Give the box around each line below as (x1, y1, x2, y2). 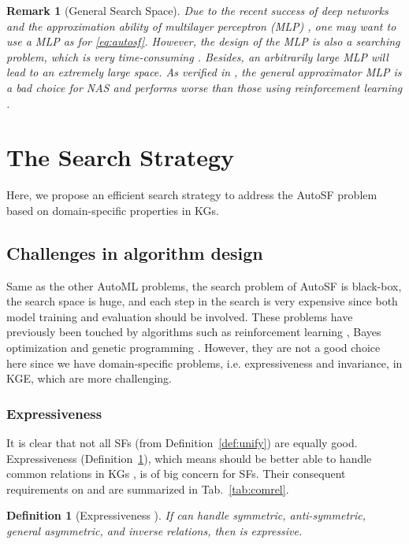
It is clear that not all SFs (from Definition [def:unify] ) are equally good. (6, 435, 358, 451)
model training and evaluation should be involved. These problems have (6, 308, 353, 324)
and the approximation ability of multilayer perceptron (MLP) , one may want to (6, 17, 396, 34)
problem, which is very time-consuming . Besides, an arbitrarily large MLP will (6, 48, 389, 65)
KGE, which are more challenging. (6, 370, 172, 387)
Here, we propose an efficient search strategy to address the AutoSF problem (6, 187, 377, 203)
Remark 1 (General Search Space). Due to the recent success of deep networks (6, 2, 389, 18)
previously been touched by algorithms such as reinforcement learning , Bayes (6, 324, 381, 340)
